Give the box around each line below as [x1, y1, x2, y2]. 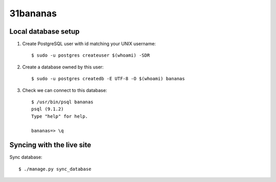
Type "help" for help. [31, 113, 88, 119]
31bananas [9, 8, 57, 19]
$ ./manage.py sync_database [18, 166, 91, 172]
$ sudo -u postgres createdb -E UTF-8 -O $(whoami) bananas [31, 76, 185, 82]
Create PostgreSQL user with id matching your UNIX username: [22, 41, 156, 47]
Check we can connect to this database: [22, 87, 107, 93]
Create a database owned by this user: [22, 64, 104, 70]
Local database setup [9, 27, 80, 36]
